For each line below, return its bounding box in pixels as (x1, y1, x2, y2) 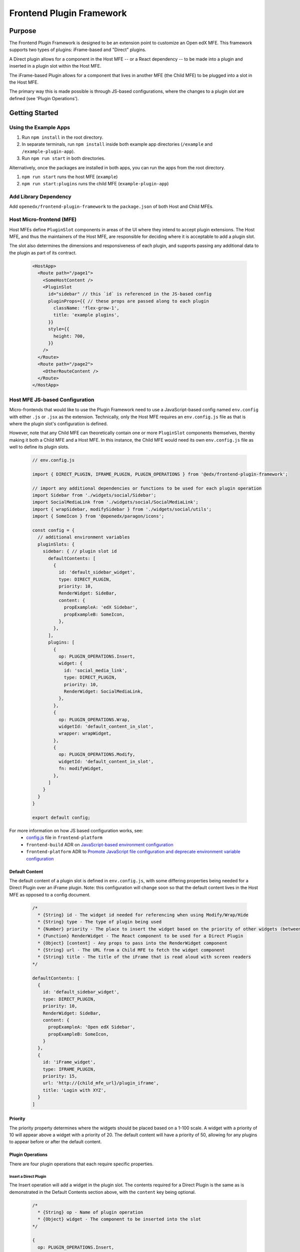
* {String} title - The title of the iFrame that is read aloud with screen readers (37, 954, 251, 960)
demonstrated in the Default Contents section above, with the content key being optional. (9, 1189, 196, 1195)
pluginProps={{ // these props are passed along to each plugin (48, 298, 209, 304)
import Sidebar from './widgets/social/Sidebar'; (32, 492, 156, 498)
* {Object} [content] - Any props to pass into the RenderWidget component (37, 940, 227, 946)
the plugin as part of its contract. (9, 249, 77, 255)
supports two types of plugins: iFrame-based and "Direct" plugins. (9, 47, 146, 53)
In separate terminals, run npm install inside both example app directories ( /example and (21, 141, 212, 147)
